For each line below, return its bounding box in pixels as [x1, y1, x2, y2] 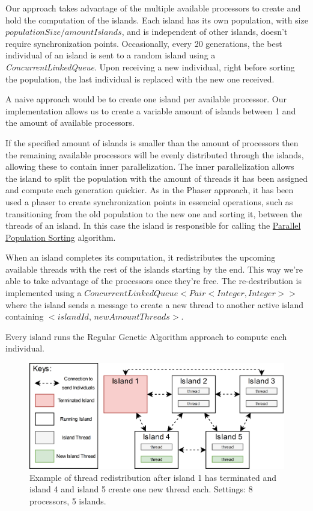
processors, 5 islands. [29, 494, 106, 507]
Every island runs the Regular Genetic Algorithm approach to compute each [5, 330, 287, 342]
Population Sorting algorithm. [5, 231, 116, 243]
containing [5, 310, 44, 323]
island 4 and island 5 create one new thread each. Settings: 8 [29, 483, 253, 495]
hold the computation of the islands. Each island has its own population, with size [5, 13, 308, 26]
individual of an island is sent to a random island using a [5, 49, 216, 61]
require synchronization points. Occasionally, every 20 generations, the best [5, 37, 282, 49]
